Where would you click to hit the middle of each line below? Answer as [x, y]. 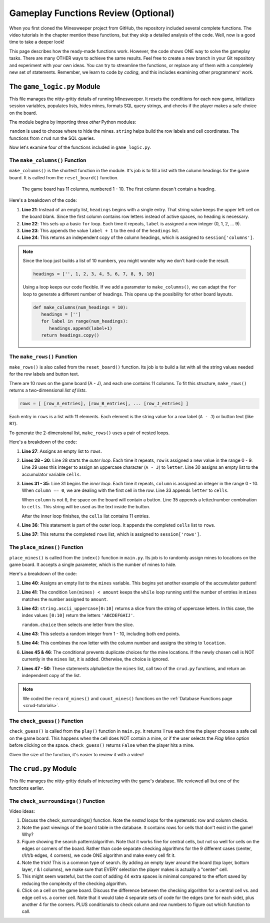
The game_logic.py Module [55, 86]
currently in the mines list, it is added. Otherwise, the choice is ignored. [95, 659]
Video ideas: [22, 811]
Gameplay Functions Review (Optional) [92, 13]
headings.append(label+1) [81, 328]
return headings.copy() [70, 335]
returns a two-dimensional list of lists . [48, 390]
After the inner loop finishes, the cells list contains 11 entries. [86, 516]
